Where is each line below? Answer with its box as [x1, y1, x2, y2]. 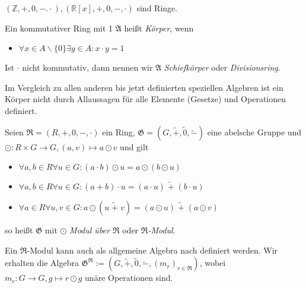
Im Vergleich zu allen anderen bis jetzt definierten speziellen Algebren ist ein [5, 81, 283, 93]
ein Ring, [102, 125, 135, 138]
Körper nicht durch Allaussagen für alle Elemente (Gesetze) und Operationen [5, 93, 286, 105]
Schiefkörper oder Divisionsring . [164, 61, 280, 74]
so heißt [5, 224, 33, 236]
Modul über [69, 224, 110, 236]
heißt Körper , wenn [124, 21, 194, 34]
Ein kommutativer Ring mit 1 [5, 21, 113, 34]
